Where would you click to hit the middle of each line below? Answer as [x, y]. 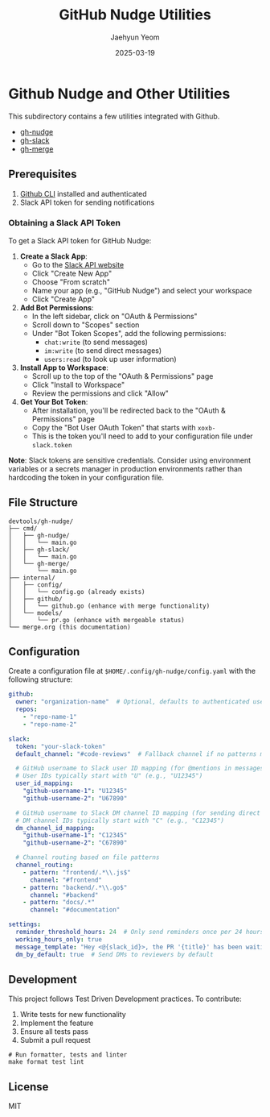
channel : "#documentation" [75, 910]
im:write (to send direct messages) [103, 350]
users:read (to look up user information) [110, 359]
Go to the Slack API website [78, 264]
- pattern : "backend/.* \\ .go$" [75, 887]
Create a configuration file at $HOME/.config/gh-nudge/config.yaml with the [132, 671]
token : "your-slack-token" [61, 746]
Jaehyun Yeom [135, 37]
